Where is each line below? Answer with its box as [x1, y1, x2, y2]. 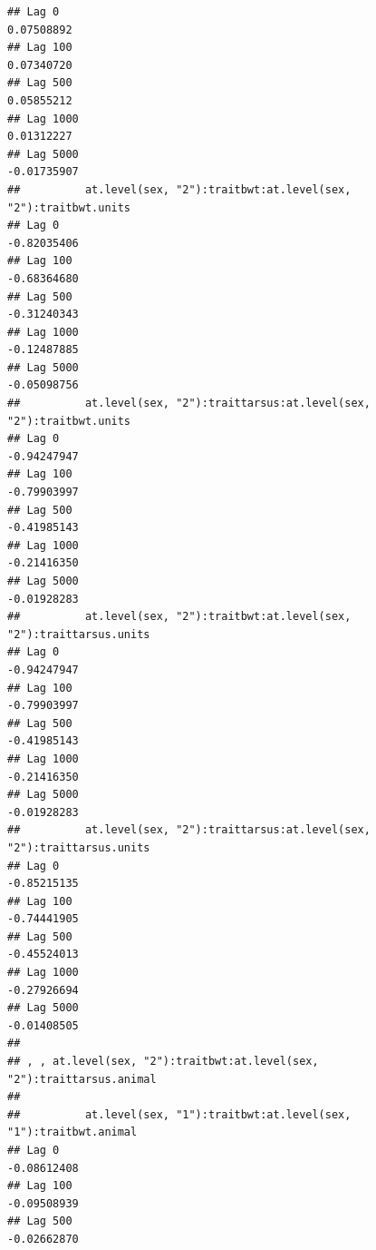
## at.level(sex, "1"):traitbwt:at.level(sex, [7, 1107, 352, 1121]
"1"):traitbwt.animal [7, 1126, 138, 1139]
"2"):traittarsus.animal [7, 1072, 157, 1086]
